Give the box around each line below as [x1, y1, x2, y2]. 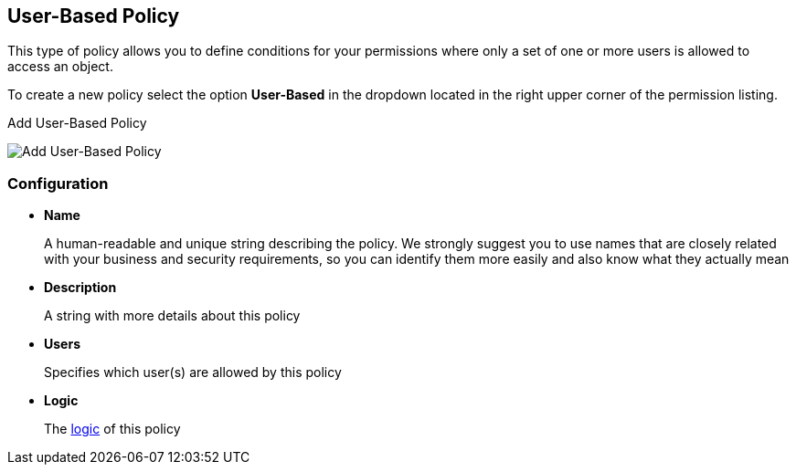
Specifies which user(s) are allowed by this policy [44, 364, 342, 381]
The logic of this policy [44, 421, 181, 437]
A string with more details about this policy [44, 308, 301, 324]
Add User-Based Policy [7, 115, 147, 131]
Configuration [7, 173, 109, 193]
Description [44, 279, 117, 296]
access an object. [7, 58, 113, 75]
